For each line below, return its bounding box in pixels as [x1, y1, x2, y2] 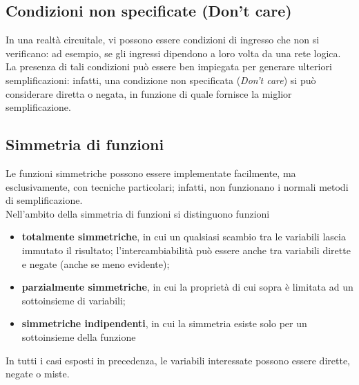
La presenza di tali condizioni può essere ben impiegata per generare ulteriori [6, 59, 332, 74]
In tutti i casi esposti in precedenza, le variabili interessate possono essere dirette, [6, 353, 350, 367]
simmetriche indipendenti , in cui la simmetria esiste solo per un [21, 316, 307, 331]
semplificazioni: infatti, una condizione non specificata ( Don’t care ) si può [6, 72, 316, 87]
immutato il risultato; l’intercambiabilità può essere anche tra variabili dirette [21, 242, 351, 257]
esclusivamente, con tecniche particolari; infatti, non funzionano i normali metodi [6, 179, 349, 194]
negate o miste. [6, 366, 70, 381]
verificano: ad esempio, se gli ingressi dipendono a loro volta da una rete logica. [6, 45, 341, 60]
